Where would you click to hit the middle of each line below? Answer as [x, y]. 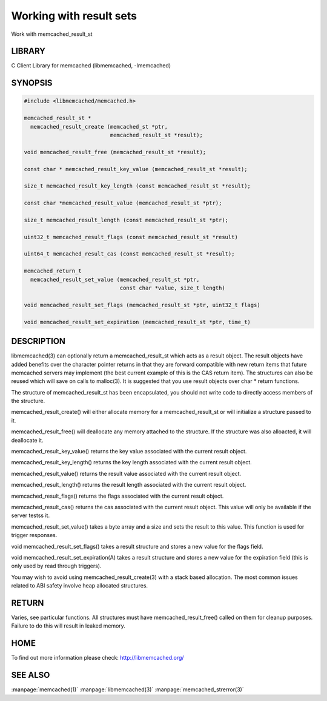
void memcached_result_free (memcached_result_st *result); [115, 152]
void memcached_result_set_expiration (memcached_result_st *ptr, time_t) [137, 322]
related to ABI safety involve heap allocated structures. [80, 586]
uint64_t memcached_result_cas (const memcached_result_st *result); [129, 254]
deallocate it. [27, 440]
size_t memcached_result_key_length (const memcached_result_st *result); [137, 186]
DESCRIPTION [38, 341]
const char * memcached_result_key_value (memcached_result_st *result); [136, 169]
